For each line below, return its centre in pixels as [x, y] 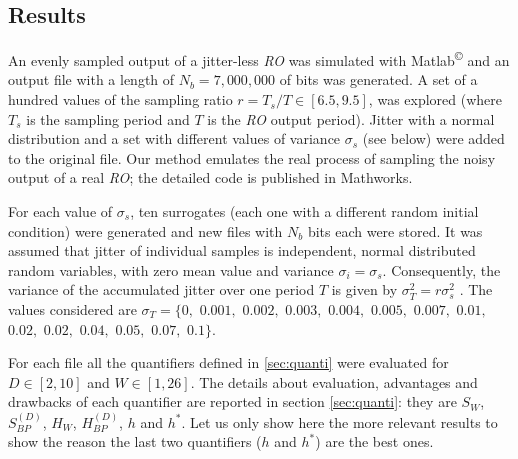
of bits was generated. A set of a [378, 79]
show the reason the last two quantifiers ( [135, 441]
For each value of [60, 211]
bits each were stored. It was [395, 230]
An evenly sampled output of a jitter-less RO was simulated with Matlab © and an [259, 58]
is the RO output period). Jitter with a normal [351, 118]
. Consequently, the [441, 269]
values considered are [72, 308]
